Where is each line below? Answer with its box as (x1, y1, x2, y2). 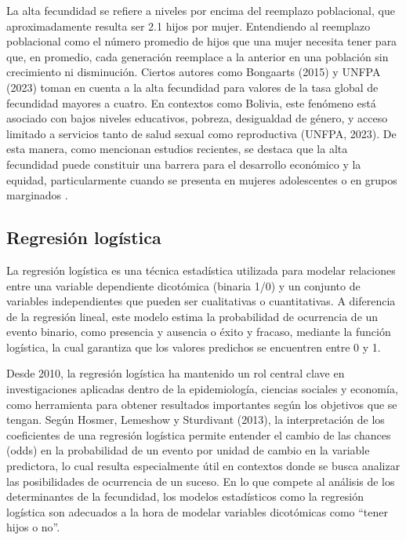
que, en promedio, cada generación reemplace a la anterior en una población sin (6, 48, 389, 64)
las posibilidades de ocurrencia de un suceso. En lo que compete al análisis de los (6, 472, 395, 489)
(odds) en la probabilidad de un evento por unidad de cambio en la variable (6, 442, 370, 458)
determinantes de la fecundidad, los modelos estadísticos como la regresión (6, 488, 364, 505)
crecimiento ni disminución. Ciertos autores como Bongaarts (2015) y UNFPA (6, 64, 381, 80)
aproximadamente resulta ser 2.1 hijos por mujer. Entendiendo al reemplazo (6, 17, 371, 34)
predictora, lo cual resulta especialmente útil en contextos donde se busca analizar (6, 458, 401, 474)
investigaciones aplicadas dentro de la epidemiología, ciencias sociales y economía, (6, 381, 398, 397)
